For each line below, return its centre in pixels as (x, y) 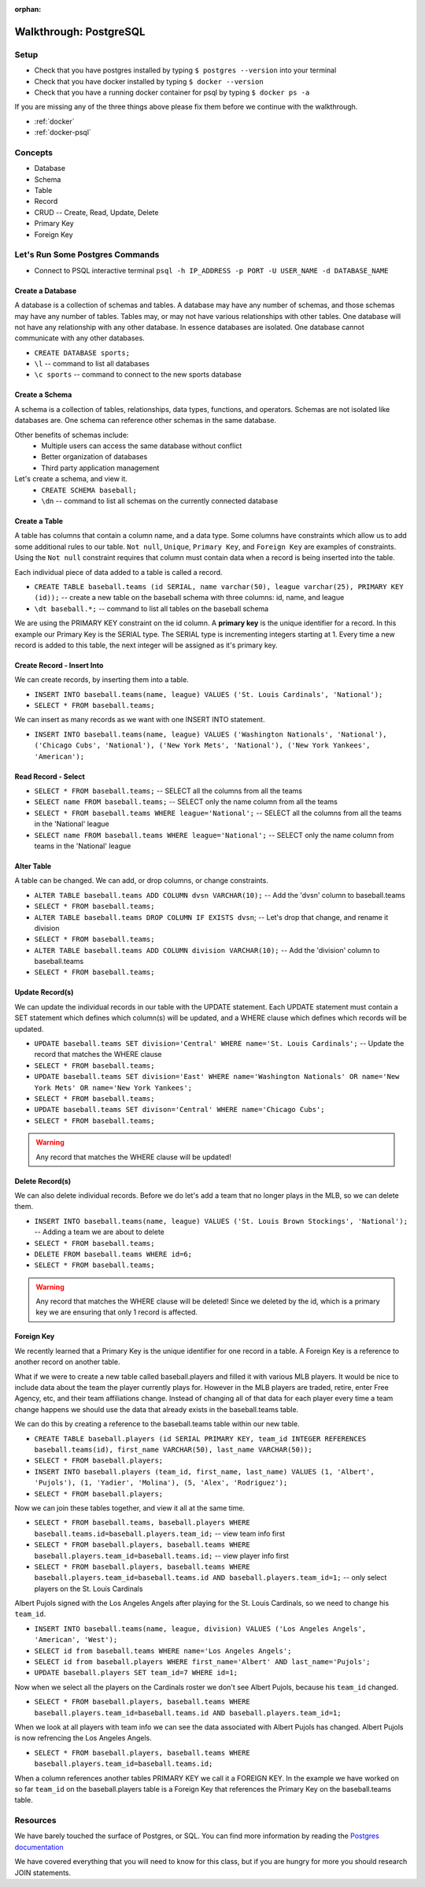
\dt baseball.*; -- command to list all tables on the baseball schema (152, 608)
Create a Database (46, 291)
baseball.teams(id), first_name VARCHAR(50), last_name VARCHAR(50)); (173, 1450)
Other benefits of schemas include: (72, 435)
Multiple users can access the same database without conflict (142, 446)
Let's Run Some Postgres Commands (87, 254)
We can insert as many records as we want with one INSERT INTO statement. (140, 720)
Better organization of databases (94, 457)
